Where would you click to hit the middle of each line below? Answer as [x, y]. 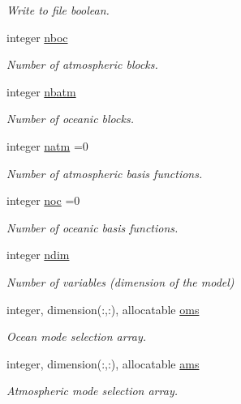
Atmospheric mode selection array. [92, 391]
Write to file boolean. [58, 10]
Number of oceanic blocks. [70, 119]
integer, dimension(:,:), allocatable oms [103, 309]
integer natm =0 [47, 145]
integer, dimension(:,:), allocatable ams [103, 363]
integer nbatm [41, 91]
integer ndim [38, 255]
